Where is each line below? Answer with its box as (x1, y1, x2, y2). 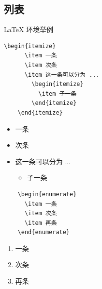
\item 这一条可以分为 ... (24, 71, 100, 78)
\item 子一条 (38, 90, 77, 97)
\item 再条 (24, 219, 57, 226)
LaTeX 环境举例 (4, 24, 54, 34)
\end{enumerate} (17, 229, 70, 236)
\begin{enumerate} (17, 190, 77, 198)
